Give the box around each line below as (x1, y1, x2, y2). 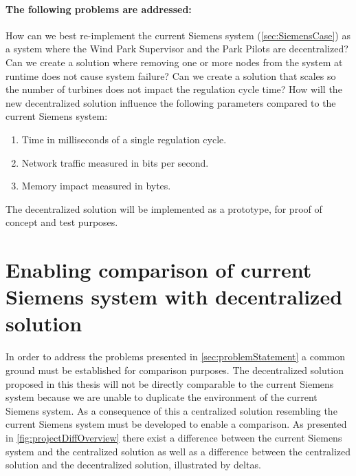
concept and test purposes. (5, 215, 118, 229)
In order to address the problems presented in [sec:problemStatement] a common (5, 349, 346, 364)
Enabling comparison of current (5, 256, 312, 284)
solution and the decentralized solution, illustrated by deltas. (5, 457, 261, 472)
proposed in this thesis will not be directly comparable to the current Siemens (5, 376, 334, 391)
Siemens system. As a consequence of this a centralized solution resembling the (5, 403, 337, 417)
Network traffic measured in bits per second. (21, 155, 209, 169)
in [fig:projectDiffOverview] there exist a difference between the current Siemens (5, 430, 342, 444)
